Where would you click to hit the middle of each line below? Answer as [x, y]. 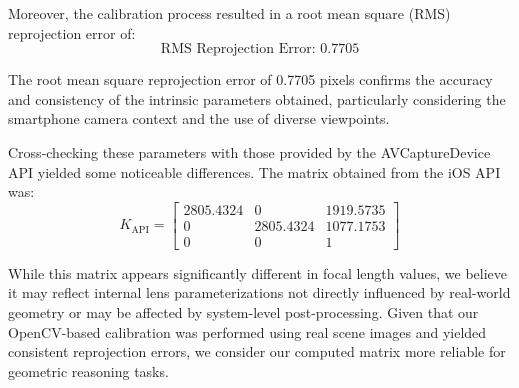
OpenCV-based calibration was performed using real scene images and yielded [247, 331]
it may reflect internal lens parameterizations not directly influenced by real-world [259, 292]
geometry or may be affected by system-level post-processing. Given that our [243, 312]
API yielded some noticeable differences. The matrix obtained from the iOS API [254, 171]
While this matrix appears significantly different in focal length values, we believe [257, 272]
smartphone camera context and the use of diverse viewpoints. [199, 118]
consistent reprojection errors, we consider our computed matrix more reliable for [257, 351]
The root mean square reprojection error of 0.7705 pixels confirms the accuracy [250, 79]
